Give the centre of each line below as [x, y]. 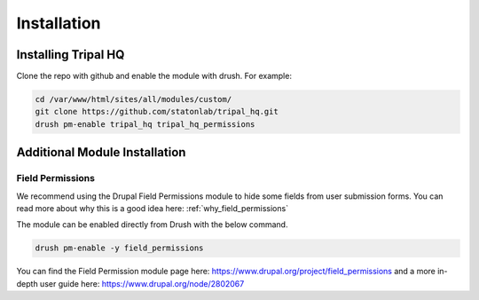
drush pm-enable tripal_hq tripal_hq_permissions [145, 124]
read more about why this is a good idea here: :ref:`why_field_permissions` [152, 208]
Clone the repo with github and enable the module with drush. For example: [154, 76]
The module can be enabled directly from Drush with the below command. [152, 225]
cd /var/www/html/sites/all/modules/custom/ [133, 99]
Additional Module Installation [101, 152]
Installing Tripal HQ [71, 55]
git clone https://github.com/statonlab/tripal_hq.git [157, 112]
